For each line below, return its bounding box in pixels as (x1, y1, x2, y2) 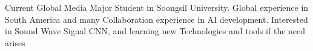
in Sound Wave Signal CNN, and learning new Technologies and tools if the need (5, 25, 306, 37)
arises (5, 36, 25, 49)
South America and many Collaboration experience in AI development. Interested (5, 13, 308, 25)
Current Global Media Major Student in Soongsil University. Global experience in (5, 1, 309, 13)
